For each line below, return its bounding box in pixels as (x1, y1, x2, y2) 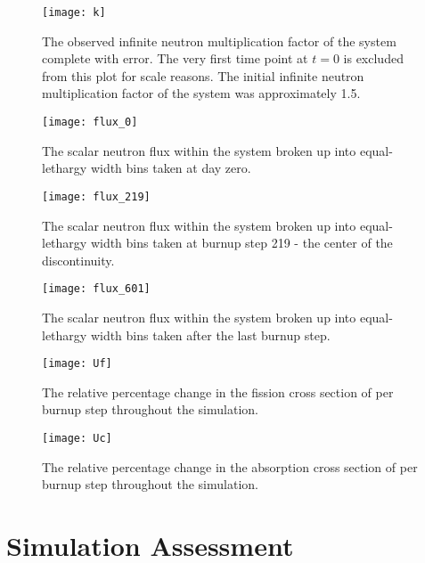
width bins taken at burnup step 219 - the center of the (90, 233, 393, 252)
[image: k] (42, 6, 106, 19)
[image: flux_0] (42, 116, 138, 129)
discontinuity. (42, 250, 115, 269)
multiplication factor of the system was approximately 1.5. (42, 84, 361, 102)
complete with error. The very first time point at (42, 49, 308, 68)
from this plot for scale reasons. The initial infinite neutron (42, 66, 364, 85)
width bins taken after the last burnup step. (90, 325, 331, 344)
